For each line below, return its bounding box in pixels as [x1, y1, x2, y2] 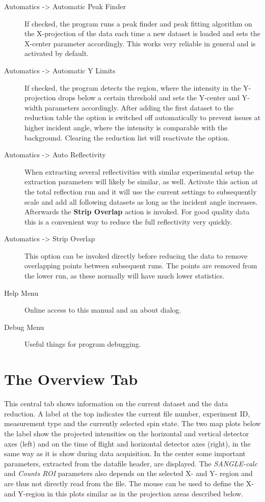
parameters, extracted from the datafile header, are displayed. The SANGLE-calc [4, 458, 258, 468]
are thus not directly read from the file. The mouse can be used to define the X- [4, 478, 254, 488]
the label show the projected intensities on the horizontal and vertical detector [4, 428, 249, 438]
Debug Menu [4, 321, 44, 332]
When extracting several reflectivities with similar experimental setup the [24, 166, 254, 177]
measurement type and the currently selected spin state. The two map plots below [4, 418, 261, 429]
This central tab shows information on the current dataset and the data [4, 398, 228, 409]
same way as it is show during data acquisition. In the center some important [4, 448, 246, 459]
